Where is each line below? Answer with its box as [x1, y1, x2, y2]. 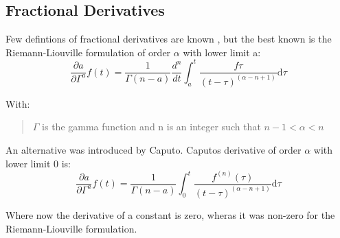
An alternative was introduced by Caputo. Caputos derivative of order [5, 142, 302, 156]
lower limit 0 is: [5, 156, 71, 170]
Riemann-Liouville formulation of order [5, 45, 171, 59]
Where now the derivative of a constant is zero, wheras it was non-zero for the [5, 207, 335, 222]
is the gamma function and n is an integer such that [42, 119, 261, 134]
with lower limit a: [183, 45, 261, 59]
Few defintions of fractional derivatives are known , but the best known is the [5, 32, 332, 46]
